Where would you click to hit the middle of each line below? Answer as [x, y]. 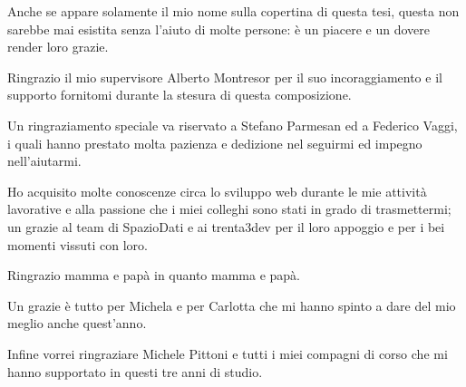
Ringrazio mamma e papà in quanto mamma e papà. [154, 275]
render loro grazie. [58, 47]
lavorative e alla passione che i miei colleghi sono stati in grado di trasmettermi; [229, 209]
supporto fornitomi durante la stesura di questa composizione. [180, 95]
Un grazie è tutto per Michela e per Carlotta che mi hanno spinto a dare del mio [232, 305]
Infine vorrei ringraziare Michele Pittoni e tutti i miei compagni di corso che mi [228, 353]
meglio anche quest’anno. [77, 323]
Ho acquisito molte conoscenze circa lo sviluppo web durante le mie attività [217, 191]
